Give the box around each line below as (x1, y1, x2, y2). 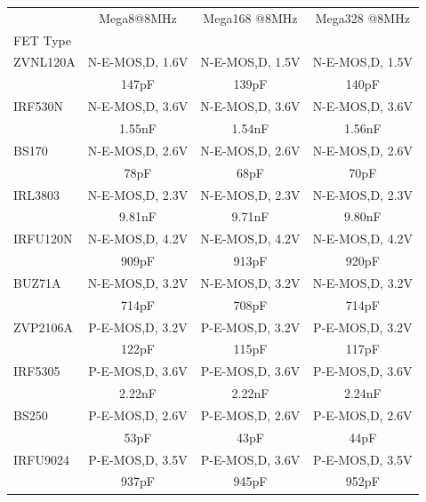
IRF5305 (13, 362, 60, 380)
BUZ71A (13, 273, 61, 291)
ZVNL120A (13, 52, 76, 71)
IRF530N (13, 97, 63, 116)
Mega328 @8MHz (315, 8, 410, 27)
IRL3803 (13, 185, 60, 203)
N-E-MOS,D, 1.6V (87, 52, 189, 71)
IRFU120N (13, 229, 73, 248)
